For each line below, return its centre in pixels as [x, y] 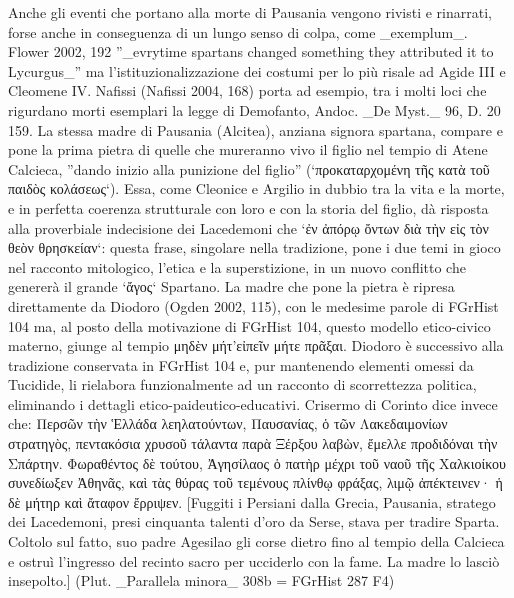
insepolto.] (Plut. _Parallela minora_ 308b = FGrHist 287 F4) [201, 580]
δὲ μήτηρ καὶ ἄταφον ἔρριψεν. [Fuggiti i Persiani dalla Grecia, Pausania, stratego [252, 501]
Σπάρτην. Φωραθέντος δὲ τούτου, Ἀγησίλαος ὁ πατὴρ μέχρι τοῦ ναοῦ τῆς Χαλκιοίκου [257, 462]
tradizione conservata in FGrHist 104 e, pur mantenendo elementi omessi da [241, 364]
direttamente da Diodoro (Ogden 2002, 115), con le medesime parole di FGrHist [253, 305]
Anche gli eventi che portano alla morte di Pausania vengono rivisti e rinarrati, [250, 12]
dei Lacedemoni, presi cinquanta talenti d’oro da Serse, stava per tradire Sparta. [254, 521]
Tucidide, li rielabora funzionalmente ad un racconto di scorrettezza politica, [242, 384]
